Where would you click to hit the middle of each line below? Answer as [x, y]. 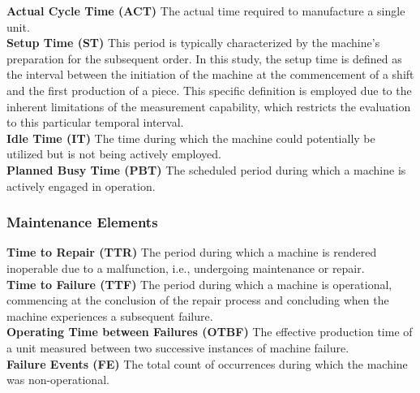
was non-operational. [58, 380]
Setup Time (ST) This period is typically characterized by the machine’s [193, 43]
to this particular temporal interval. [95, 122]
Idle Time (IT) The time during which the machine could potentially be [191, 138]
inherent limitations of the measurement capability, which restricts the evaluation [209, 106]
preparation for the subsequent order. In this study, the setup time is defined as [204, 58]
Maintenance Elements [82, 222]
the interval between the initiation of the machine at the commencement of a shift [210, 74]
